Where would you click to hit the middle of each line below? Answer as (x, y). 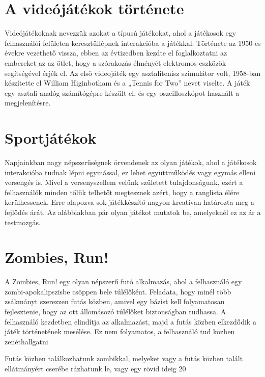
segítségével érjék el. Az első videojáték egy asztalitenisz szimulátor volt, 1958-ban (133, 73)
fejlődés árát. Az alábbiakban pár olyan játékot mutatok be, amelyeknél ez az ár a (133, 212)
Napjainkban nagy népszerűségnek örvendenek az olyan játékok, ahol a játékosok (131, 162)
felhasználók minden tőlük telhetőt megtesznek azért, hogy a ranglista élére (122, 192)
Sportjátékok (51, 138)
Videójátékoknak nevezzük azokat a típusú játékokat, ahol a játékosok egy (121, 33)
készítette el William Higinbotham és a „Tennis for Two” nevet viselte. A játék (127, 83)
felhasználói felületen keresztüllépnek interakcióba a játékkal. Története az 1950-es (133, 43)
